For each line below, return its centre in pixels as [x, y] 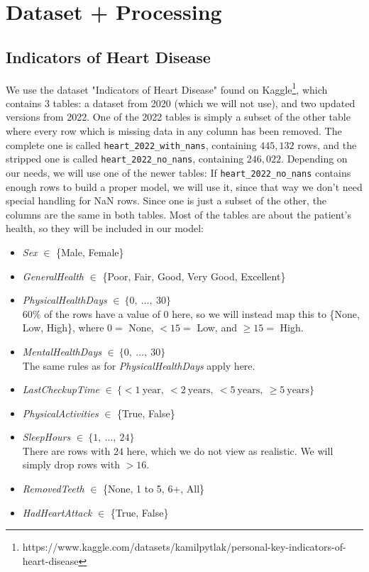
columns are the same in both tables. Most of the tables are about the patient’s [179, 214]
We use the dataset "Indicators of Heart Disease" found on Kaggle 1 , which [167, 88]
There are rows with [66, 450]
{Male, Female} [90, 252]
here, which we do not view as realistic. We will [230, 450]
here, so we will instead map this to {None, [266, 313]
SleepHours [46, 437]
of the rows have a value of [102, 313]
